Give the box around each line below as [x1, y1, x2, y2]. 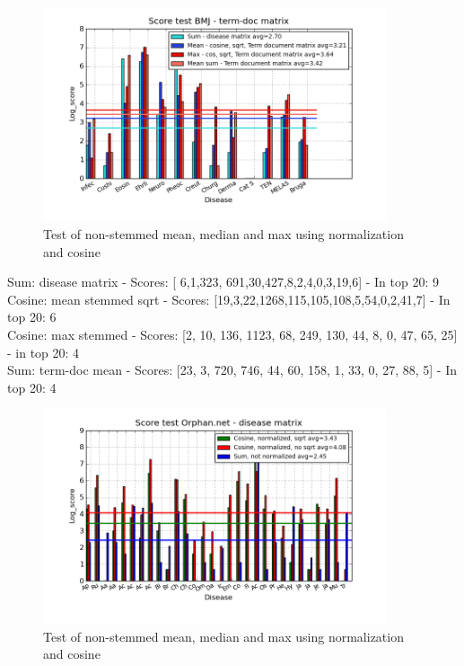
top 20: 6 [7, 307, 57, 326]
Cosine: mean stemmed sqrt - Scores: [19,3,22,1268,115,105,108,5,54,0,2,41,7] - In [7, 289, 451, 308]
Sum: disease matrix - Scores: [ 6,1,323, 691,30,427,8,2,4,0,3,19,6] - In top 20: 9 [7, 272, 439, 291]
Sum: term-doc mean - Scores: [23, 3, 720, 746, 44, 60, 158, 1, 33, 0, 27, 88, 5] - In [7, 360, 457, 379]
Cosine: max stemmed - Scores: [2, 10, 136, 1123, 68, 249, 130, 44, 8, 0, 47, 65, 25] [7, 325, 458, 344]
